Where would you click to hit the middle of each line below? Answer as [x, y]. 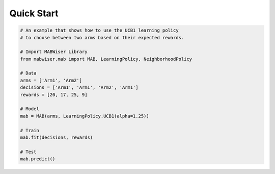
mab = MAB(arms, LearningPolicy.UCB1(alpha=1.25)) [85, 116]
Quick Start [34, 13]
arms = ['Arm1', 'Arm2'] [51, 80]
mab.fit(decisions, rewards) [57, 138]
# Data [28, 73]
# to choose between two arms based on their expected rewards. [102, 38]
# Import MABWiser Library [54, 52]
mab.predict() [38, 159]
